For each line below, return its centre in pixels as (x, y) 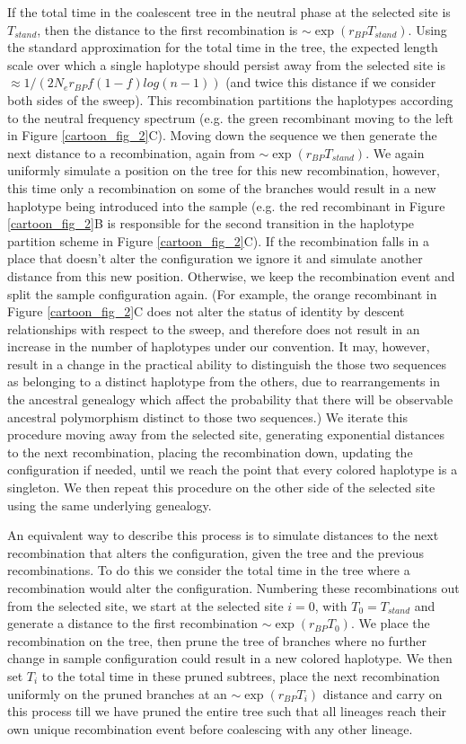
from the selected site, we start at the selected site (145, 605)
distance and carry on (382, 693)
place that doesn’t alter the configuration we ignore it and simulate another (215, 258)
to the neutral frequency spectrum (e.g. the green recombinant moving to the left (230, 117)
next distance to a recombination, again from (131, 152)
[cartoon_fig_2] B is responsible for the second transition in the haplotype (211, 223)
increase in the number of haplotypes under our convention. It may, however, (219, 346)
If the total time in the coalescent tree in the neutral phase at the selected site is (229, 12)
